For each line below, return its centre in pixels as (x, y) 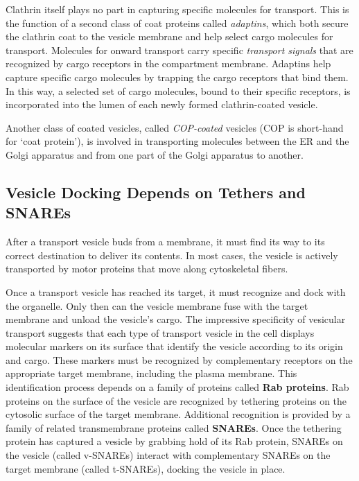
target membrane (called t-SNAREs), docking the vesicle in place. (146, 468)
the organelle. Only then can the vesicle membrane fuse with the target (157, 305)
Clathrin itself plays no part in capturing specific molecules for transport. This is (177, 9)
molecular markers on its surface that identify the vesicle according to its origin (174, 346)
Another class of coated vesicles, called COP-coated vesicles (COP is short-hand (175, 127)
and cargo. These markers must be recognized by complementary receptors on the (179, 359)
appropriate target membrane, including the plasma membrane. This (151, 373)
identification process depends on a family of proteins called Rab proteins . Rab (177, 387)
